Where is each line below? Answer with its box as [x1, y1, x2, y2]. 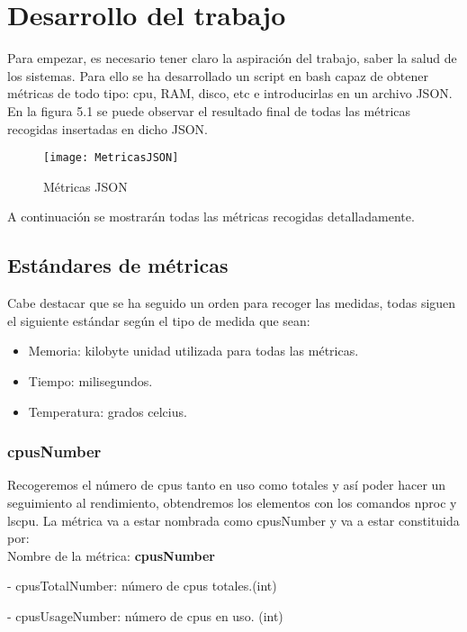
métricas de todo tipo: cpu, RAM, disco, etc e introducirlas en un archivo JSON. [7, 84, 453, 103]
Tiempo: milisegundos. [28, 371, 153, 390]
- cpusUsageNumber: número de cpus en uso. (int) [7, 606, 283, 625]
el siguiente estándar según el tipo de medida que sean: [7, 311, 310, 330]
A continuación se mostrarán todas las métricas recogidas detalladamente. [7, 207, 415, 226]
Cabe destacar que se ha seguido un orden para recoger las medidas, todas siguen [7, 293, 456, 312]
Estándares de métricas [7, 251, 229, 279]
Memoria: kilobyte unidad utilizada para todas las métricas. [28, 341, 359, 360]
